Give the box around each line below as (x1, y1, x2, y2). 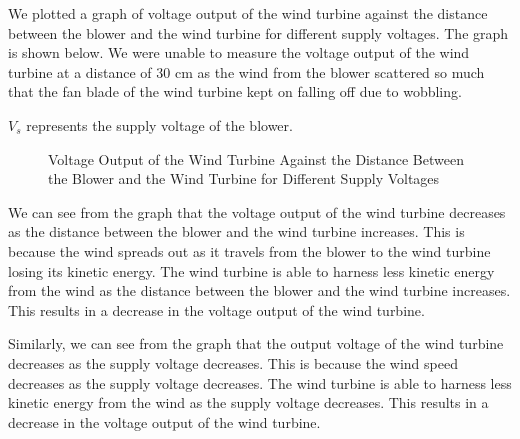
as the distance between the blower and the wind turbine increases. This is (8, 221, 465, 242)
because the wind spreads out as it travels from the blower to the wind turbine (8, 240, 491, 261)
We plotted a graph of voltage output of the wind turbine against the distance (8, 3, 488, 23)
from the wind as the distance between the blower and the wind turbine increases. (8, 280, 511, 301)
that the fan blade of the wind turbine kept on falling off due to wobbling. (8, 81, 462, 102)
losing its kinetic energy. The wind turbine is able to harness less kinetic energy (8, 260, 495, 281)
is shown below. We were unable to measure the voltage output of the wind (8, 42, 470, 63)
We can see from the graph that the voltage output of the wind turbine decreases (8, 201, 506, 222)
